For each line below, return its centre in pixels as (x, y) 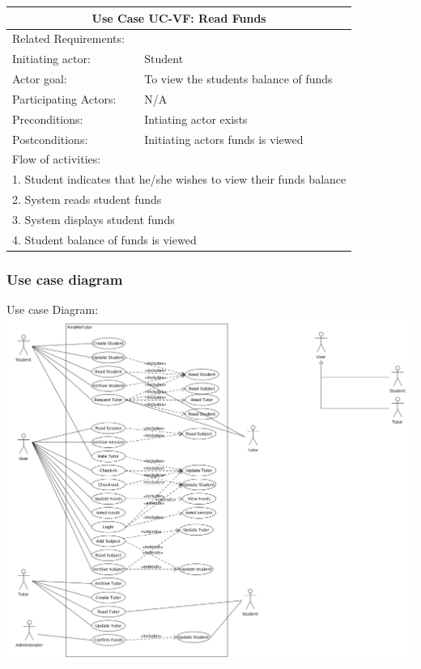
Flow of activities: (57, 159)
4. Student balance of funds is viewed (104, 239)
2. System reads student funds (87, 199)
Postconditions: (50, 139)
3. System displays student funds (94, 219)
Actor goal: (40, 79)
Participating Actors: (64, 98)
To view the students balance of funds (238, 79)
